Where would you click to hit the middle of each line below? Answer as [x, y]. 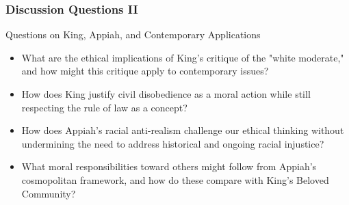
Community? [49, 193]
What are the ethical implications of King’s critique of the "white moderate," [183, 57]
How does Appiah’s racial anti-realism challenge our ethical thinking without [183, 130]
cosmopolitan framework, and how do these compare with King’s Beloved [175, 179]
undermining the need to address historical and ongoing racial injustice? [173, 143]
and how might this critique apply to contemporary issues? [145, 71]
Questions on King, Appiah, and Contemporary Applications [133, 35]
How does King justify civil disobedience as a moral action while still [166, 94]
